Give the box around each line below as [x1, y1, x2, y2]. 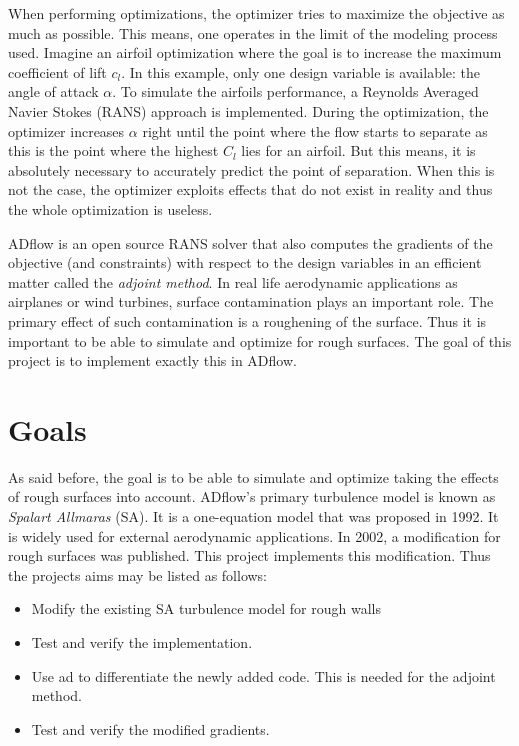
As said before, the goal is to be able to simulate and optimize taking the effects [8, 466, 499, 487]
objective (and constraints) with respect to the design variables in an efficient [8, 252, 482, 273]
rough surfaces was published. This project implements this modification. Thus [8, 545, 491, 566]
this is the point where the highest [8, 140, 219, 161]
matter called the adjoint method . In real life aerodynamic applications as [8, 271, 458, 292]
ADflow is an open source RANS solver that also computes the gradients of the [8, 232, 493, 253]
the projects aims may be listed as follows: [8, 564, 267, 585]
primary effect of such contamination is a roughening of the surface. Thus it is [8, 310, 487, 331]
